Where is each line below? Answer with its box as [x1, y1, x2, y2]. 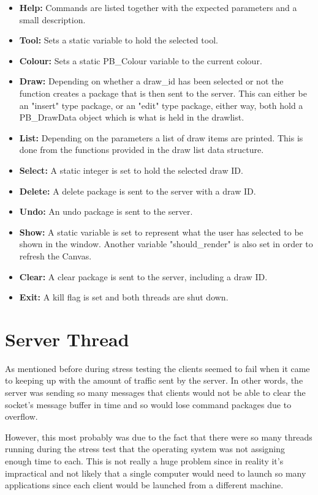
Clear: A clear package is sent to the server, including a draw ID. [19, 270, 268, 283]
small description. [19, 13, 86, 26]
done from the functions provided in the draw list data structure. [19, 143, 264, 156]
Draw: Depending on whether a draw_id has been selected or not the [19, 75, 284, 87]
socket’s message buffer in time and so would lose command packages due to [5, 398, 292, 411]
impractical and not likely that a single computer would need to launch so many [5, 466, 306, 479]
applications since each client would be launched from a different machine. [5, 478, 284, 491]
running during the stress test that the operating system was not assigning [5, 442, 286, 455]
